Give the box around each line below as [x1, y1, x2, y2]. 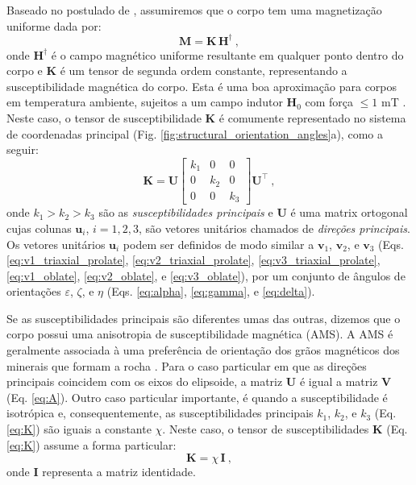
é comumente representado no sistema [218, 110, 406, 126]
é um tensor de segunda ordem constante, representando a [60, 62, 347, 79]
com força [305, 93, 354, 110]
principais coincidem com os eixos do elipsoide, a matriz [6, 373, 283, 390]
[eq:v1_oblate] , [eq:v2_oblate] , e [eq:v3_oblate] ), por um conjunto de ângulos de [6, 267, 406, 284]
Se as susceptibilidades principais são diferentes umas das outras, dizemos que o [6, 309, 401, 326]
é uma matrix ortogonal [290, 204, 408, 221]
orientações [6, 283, 61, 300]
